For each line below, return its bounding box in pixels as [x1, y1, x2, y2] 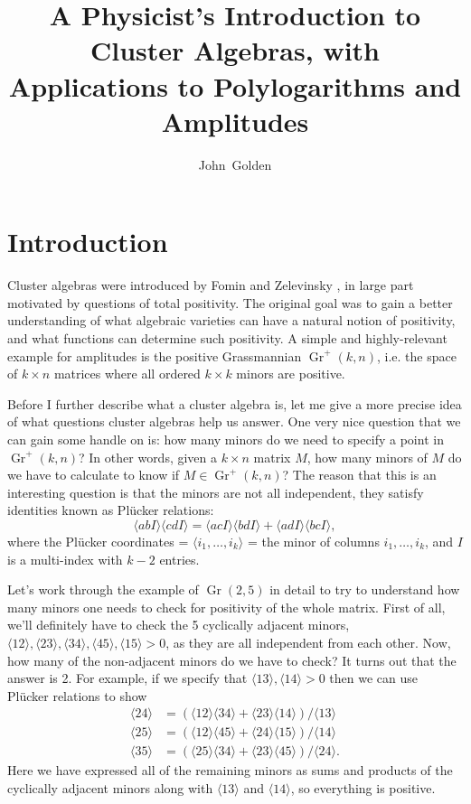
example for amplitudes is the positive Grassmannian [7, 346, 302, 365]
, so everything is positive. [290, 778, 436, 797]
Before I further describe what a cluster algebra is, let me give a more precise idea [7, 394, 462, 413]
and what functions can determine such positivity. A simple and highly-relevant [7, 329, 447, 347]
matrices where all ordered [53, 364, 201, 383]
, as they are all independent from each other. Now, [165, 632, 451, 651]
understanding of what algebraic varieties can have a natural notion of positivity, [7, 311, 456, 330]
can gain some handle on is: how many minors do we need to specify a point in [7, 429, 444, 448]
